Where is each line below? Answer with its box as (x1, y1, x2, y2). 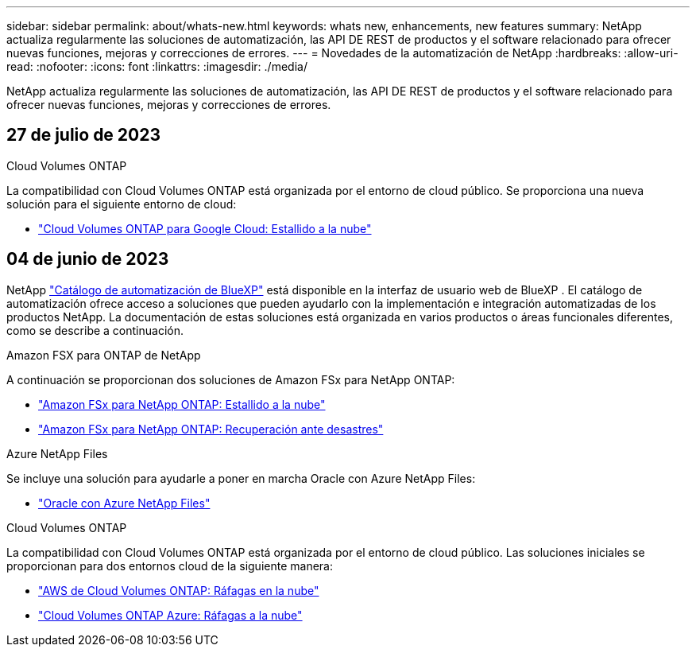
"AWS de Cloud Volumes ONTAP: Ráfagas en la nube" (38, 583, 319, 597)
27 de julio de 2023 (6, 125, 161, 146)
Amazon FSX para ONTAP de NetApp (6, 348, 201, 362)
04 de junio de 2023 (6, 249, 169, 270)
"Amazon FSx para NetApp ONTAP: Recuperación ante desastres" (38, 422, 384, 436)
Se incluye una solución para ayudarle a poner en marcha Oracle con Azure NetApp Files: (6, 471, 476, 485)
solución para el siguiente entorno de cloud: (6, 196, 237, 211)
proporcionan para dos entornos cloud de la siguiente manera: (6, 558, 333, 573)
